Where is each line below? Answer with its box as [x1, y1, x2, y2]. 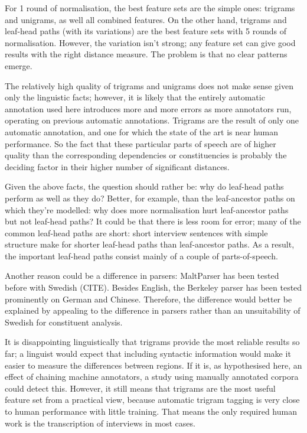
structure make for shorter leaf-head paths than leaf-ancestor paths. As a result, [5, 238, 295, 250]
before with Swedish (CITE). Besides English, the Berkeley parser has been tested [5, 281, 302, 294]
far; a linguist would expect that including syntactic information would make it [5, 347, 291, 360]
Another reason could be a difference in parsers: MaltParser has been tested [5, 269, 279, 282]
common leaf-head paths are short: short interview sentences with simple [5, 226, 268, 239]
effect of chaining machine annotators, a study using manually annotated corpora [5, 370, 299, 383]
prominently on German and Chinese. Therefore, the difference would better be [5, 292, 292, 305]
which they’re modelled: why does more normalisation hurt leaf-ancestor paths [5, 203, 289, 216]
